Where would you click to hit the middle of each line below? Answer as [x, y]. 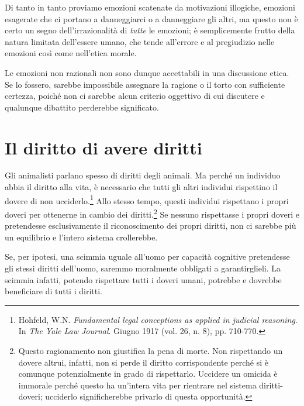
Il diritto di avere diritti [103, 147]
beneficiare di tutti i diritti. [53, 291]
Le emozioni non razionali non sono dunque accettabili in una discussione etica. [147, 72]
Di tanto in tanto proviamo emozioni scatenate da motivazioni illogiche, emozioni [150, 7]
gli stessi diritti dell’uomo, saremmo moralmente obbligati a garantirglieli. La [143, 268]
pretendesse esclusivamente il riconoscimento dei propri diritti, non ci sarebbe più [151, 226]
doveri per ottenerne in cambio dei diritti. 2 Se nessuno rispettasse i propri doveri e [152, 213]
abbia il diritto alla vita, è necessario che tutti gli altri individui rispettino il [141, 187]
